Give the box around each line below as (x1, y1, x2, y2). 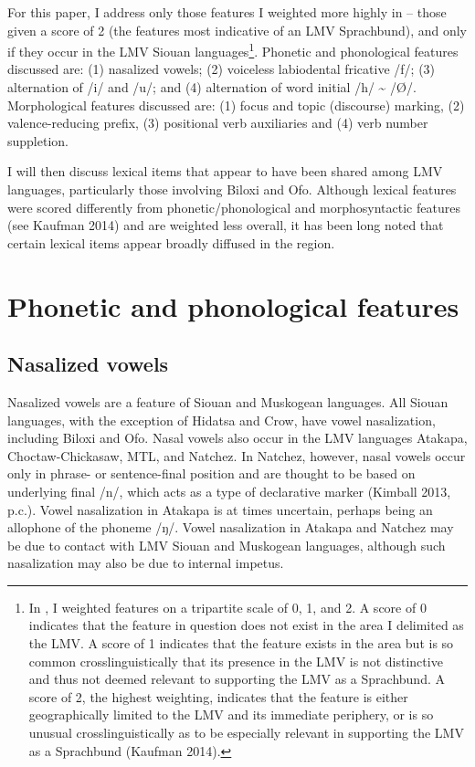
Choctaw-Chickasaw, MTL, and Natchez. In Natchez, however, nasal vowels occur (7, 446, 466, 465)
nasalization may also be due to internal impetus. (7, 553, 284, 573)
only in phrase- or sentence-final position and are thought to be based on (7, 464, 416, 483)
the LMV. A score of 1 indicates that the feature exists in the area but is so (28, 634, 454, 653)
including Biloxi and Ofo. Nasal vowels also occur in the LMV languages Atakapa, (7, 428, 468, 447)
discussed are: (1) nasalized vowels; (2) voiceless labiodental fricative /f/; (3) (7, 59, 436, 79)
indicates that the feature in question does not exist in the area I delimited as (28, 615, 464, 635)
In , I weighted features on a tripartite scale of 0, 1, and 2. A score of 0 (28, 597, 427, 616)
